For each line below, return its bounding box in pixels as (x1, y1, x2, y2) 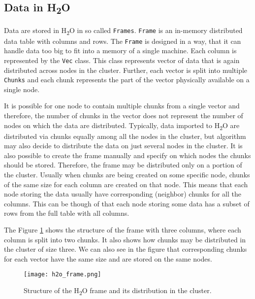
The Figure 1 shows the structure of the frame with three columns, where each (4, 225, 241, 235)
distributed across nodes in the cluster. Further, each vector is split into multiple (4, 65, 248, 75)
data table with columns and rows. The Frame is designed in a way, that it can (4, 35, 241, 46)
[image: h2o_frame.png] (24, 271, 101, 278)
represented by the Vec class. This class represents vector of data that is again (4, 55, 240, 65)
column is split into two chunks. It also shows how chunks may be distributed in (4, 234, 246, 244)
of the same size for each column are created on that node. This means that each (4, 179, 248, 189)
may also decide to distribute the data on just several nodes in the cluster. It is (4, 140, 243, 151)
